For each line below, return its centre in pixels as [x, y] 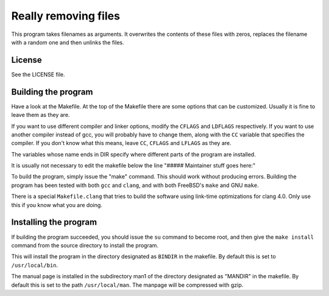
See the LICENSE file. [38, 74]
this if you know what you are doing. [57, 205]
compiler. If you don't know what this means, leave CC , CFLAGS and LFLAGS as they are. [121, 143]
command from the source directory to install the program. [85, 245]
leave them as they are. [41, 115]
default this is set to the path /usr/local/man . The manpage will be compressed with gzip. [127, 285]
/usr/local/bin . [35, 265]
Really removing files [65, 16]
